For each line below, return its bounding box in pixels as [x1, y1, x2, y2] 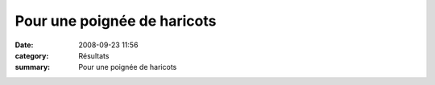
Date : [14, 40, 34, 50]
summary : [14, 63, 51, 72]
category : [14, 51, 49, 60]
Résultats [78, 51, 110, 60]
